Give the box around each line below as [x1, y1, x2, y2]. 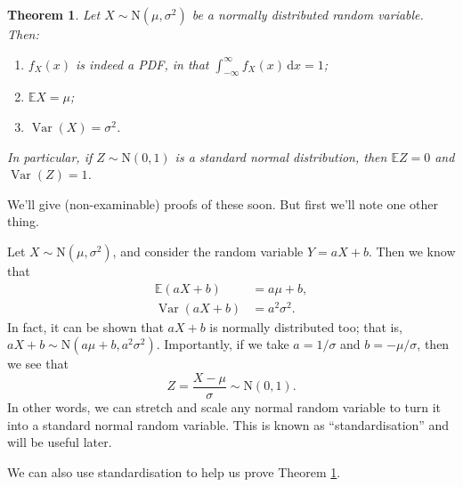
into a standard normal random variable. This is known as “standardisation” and [7, 415, 450, 434]
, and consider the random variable [112, 241, 304, 260]
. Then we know [368, 241, 456, 260]
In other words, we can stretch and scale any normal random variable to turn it [7, 397, 441, 416]
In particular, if [7, 147, 93, 166]
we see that [7, 354, 69, 373]
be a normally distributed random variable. [191, 5, 424, 23]
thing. [7, 212, 39, 231]
